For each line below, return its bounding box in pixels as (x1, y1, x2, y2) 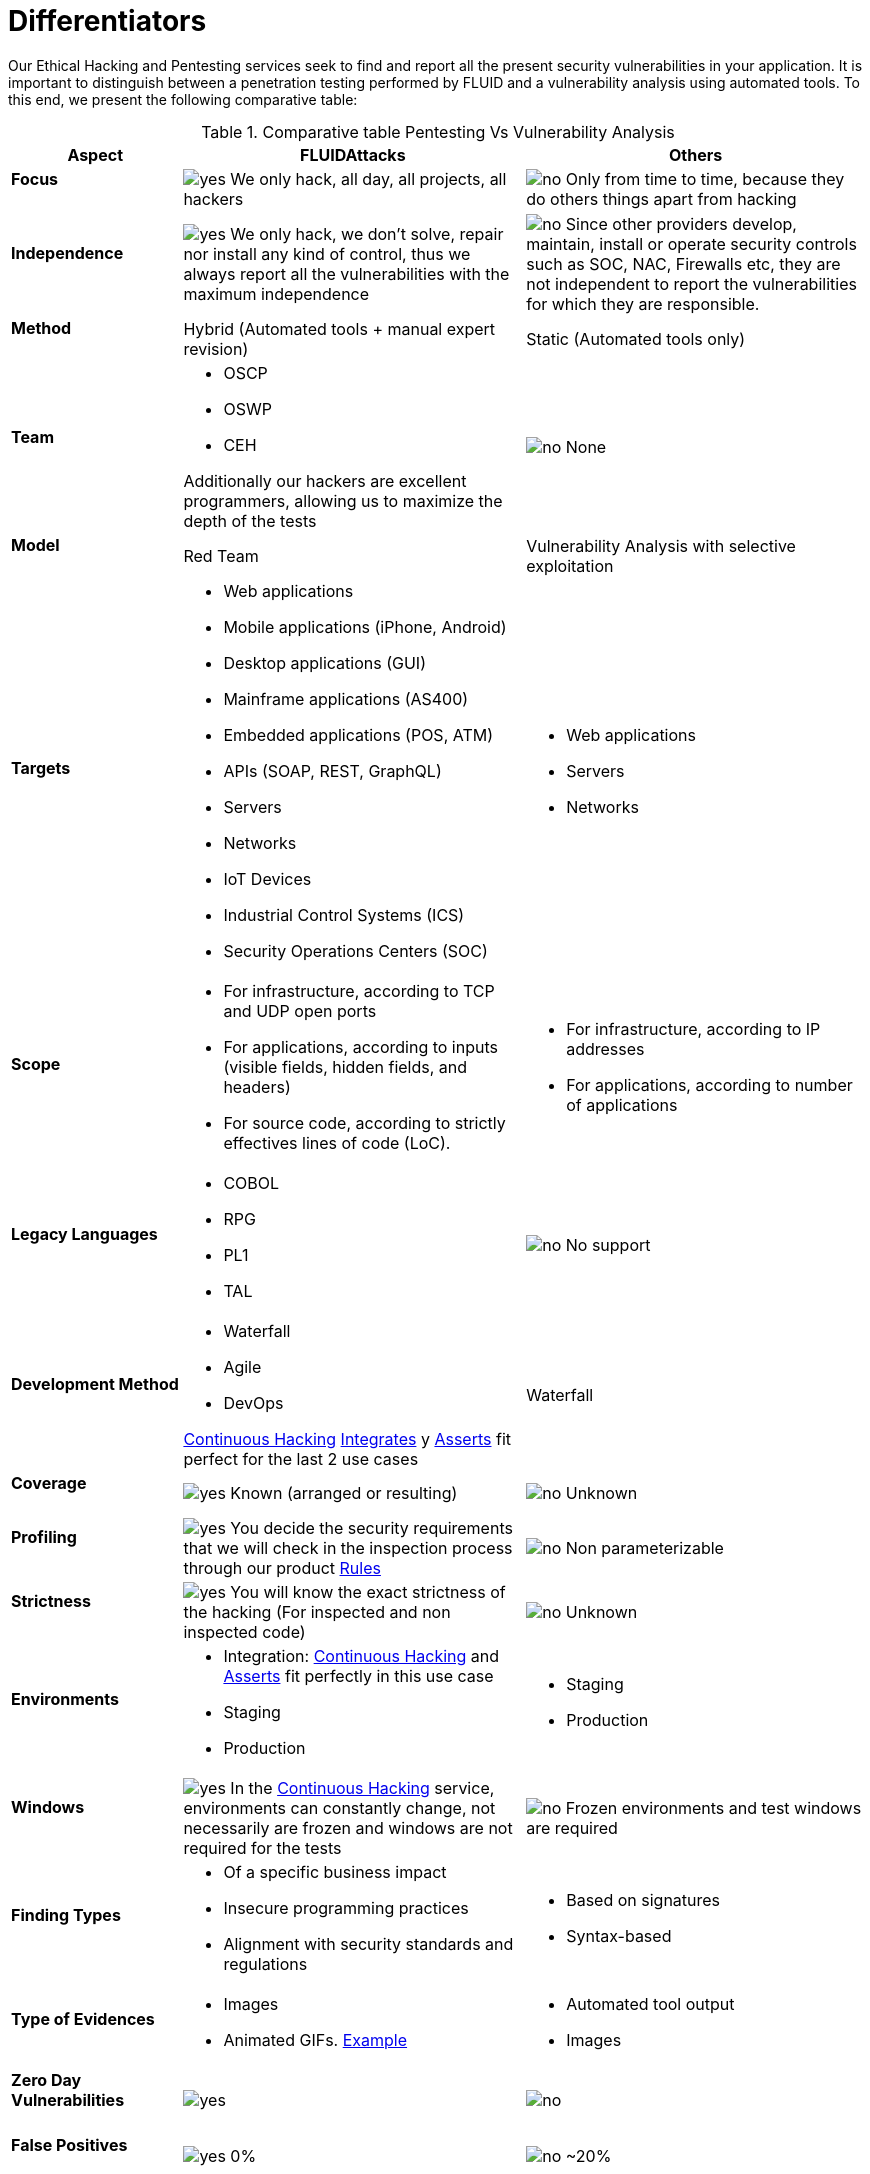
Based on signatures (566, 1889, 721, 1910)
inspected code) (183, 1621, 306, 1642)
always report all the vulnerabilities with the (183, 264, 510, 285)
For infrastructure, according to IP (566, 1018, 821, 1039)
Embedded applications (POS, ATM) (223, 724, 494, 745)
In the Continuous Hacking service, (230, 1777, 495, 1798)
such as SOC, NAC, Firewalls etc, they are (526, 254, 841, 275)
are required (526, 1817, 618, 1838)
